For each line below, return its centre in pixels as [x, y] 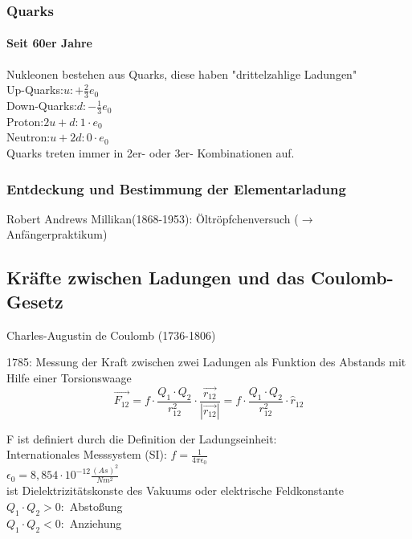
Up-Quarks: [35, 90]
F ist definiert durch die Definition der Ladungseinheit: [142, 438]
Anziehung [96, 523]
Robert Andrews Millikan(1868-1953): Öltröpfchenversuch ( [153, 218]
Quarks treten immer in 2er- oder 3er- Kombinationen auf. [151, 153]
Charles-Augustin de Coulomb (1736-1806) [111, 335]
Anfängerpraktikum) [57, 234]
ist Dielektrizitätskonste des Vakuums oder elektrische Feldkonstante [175, 490]
